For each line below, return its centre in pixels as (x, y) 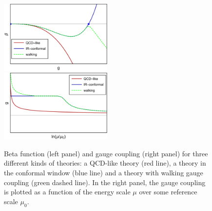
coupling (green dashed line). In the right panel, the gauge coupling (105, 182)
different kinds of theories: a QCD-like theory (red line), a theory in (105, 163)
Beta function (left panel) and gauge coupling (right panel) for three (106, 153)
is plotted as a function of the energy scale (67, 192)
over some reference (168, 192)
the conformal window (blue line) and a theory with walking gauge (104, 173)
